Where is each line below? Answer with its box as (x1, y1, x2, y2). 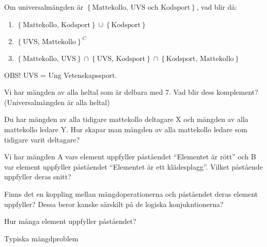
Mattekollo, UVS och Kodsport (92, 4, 190, 11)
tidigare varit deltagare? (4, 134, 80, 145)
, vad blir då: (196, 2, 237, 12)
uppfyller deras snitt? (4, 171, 71, 182)
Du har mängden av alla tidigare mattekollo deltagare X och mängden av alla (4, 114, 249, 125)
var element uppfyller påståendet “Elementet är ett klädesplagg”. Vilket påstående (4, 161, 263, 172)
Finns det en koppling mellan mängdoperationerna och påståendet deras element (4, 188, 258, 199)
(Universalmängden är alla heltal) (4, 96, 110, 107)
